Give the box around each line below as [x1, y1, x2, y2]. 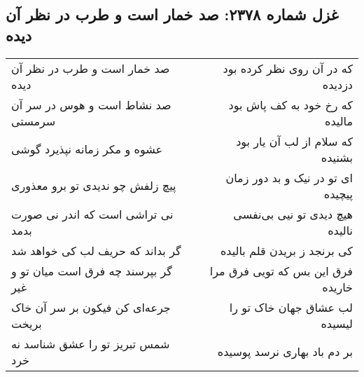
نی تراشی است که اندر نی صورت [11, 205, 174, 222]
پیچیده [323, 185, 353, 202]
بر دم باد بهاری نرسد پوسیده [217, 343, 353, 360]
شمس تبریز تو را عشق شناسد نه [11, 335, 170, 352]
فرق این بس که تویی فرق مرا [209, 262, 353, 279]
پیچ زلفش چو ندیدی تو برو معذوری [11, 177, 176, 194]
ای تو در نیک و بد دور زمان [225, 169, 353, 186]
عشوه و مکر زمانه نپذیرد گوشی [11, 141, 162, 158]
